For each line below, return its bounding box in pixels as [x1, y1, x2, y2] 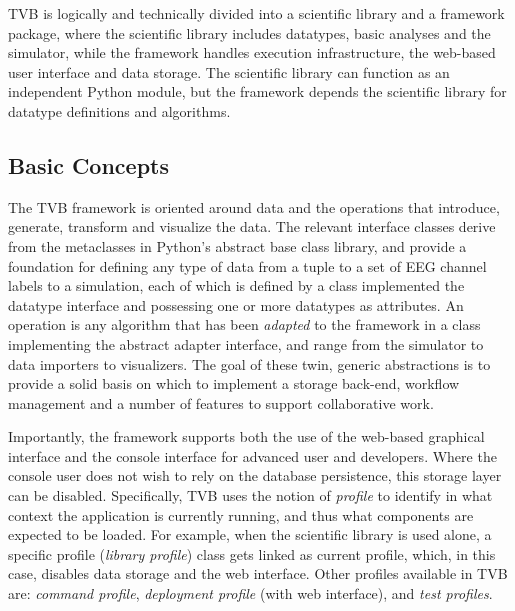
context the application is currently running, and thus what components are [8, 504, 474, 525]
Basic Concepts [8, 149, 170, 180]
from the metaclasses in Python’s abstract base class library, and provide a [8, 235, 467, 256]
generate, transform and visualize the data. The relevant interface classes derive [8, 216, 496, 237]
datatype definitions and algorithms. [8, 100, 231, 121]
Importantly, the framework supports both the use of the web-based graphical [8, 426, 485, 447]
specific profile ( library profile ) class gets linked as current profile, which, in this [8, 543, 496, 564]
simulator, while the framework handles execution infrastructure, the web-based [8, 42, 496, 63]
